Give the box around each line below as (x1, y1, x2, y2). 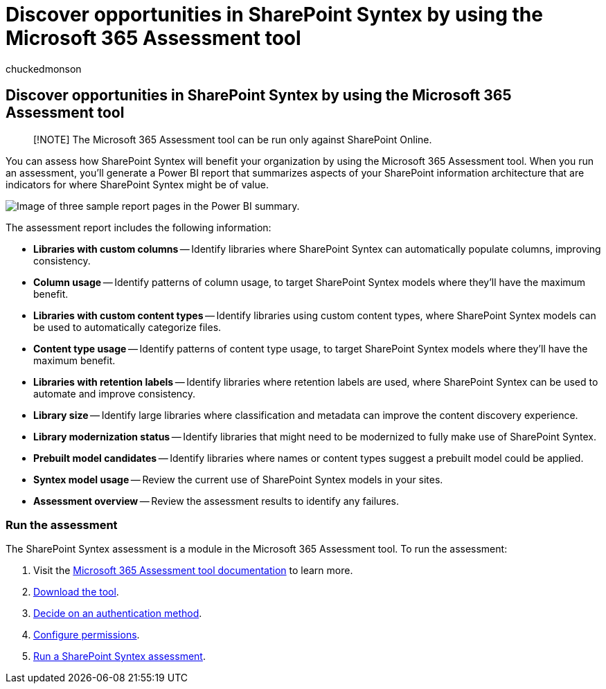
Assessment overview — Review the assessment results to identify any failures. (33, 494, 399, 507)
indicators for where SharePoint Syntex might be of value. (6, 178, 269, 190)
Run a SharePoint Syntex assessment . (33, 650, 206, 663)
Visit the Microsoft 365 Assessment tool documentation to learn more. (33, 564, 353, 577)
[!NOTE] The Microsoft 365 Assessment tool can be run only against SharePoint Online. (33, 133, 432, 145)
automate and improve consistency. (33, 387, 196, 400)
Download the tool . (33, 586, 119, 598)
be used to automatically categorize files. (33, 321, 222, 333)
